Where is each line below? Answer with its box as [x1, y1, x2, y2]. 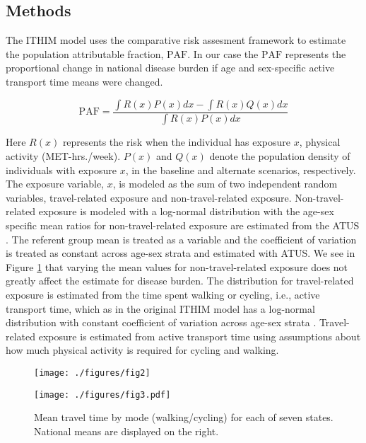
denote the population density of [209, 149, 350, 163]
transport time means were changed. [6, 74, 163, 88]
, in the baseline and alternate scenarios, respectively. [125, 162, 356, 177]
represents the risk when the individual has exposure [62, 134, 291, 149]
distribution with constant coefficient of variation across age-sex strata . [6, 315, 317, 330]
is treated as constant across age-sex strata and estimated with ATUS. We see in [6, 246, 355, 260]
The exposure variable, [6, 176, 104, 191]
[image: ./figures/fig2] [34, 367, 150, 378]
